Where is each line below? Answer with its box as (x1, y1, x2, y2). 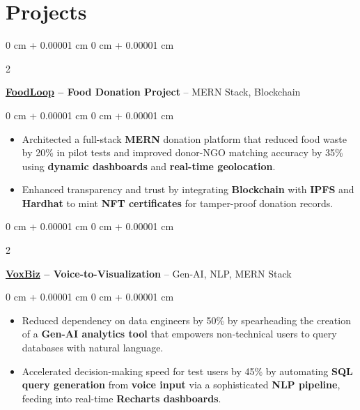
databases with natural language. (22, 340, 164, 355)
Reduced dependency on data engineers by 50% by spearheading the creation (22, 312, 351, 327)
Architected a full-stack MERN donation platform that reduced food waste (22, 131, 347, 146)
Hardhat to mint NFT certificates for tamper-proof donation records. (22, 195, 334, 210)
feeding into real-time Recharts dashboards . (22, 390, 221, 405)
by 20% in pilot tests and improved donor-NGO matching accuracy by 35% (22, 145, 343, 160)
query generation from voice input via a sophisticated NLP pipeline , (22, 377, 341, 392)
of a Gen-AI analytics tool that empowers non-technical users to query (22, 326, 337, 341)
